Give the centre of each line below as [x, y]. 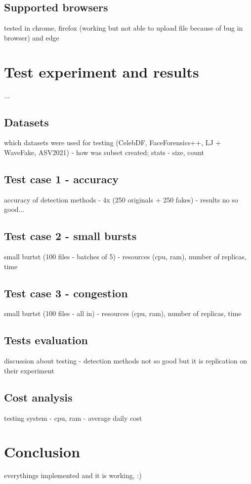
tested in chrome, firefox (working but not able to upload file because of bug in [124, 28]
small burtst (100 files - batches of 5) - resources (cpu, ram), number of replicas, [125, 257]
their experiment [29, 370]
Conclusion [42, 452]
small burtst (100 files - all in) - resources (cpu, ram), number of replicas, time [123, 313]
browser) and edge [32, 37]
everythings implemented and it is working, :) [73, 475]
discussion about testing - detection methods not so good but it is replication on [126, 361]
